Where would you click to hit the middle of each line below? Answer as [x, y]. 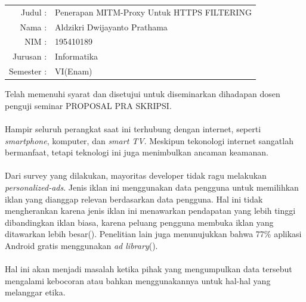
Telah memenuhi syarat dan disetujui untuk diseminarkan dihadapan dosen [143, 94]
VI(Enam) [74, 71]
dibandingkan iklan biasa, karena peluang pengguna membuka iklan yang [139, 222]
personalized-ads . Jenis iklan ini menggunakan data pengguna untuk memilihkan [152, 187]
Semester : [28, 71]
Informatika [77, 56]
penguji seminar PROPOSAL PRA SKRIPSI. [88, 105]
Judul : [34, 12]
